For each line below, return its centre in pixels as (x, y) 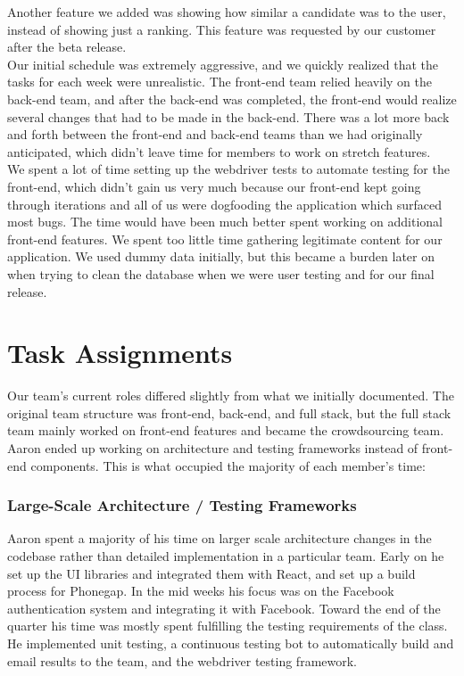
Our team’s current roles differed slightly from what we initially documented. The (231, 396)
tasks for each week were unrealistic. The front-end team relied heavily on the (220, 82)
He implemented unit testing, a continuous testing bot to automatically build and (231, 643)
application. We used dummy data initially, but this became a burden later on (221, 256)
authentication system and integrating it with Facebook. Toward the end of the (224, 608)
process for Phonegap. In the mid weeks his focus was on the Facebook (201, 591)
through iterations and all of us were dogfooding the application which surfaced (224, 204)
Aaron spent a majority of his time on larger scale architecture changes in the (220, 538)
